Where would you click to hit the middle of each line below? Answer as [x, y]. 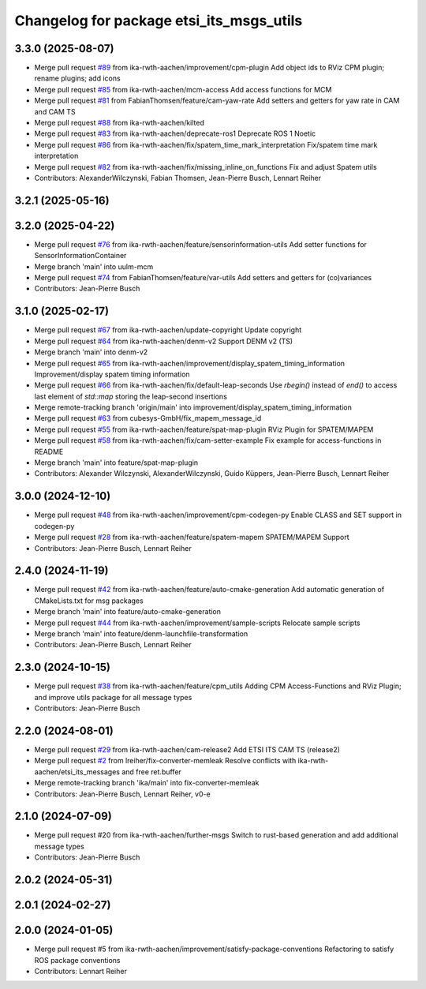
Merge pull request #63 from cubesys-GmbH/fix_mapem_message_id [148, 418]
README [49, 451]
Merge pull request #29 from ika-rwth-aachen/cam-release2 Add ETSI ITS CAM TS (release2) [187, 749]
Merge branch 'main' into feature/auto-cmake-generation [127, 612]
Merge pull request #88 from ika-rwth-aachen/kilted [120, 123]
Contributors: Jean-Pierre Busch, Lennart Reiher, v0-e [122, 794]
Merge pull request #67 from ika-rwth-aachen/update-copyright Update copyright [168, 330]
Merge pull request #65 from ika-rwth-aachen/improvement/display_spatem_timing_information [190, 363]
